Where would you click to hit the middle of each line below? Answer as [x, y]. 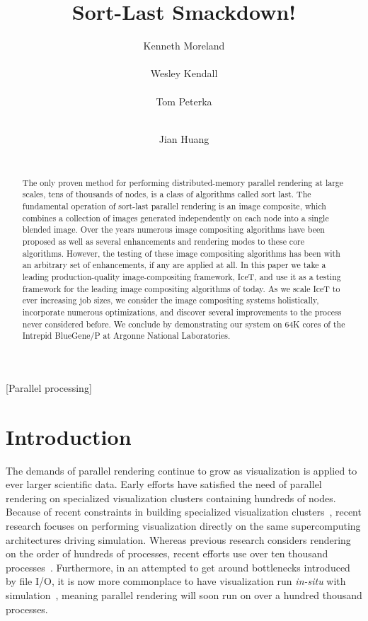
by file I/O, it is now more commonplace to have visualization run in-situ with [176, 581]
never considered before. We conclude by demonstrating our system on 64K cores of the [184, 324]
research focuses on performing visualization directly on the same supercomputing [183, 525]
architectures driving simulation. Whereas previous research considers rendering [178, 539]
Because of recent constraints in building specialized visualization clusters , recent [184, 512]
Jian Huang [184, 138]
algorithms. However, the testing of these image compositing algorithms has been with [181, 253]
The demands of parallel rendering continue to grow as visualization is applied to [182, 470]
